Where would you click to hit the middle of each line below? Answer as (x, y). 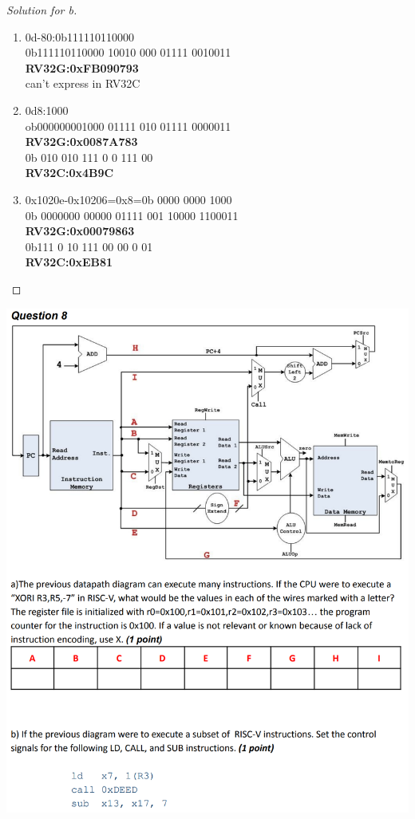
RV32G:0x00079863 (80, 231)
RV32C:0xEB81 (69, 262)
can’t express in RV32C (83, 83)
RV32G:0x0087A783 (81, 142)
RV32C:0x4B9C (69, 173)
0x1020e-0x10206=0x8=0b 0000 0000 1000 (128, 199)
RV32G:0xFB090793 (82, 67)
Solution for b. (42, 10)
